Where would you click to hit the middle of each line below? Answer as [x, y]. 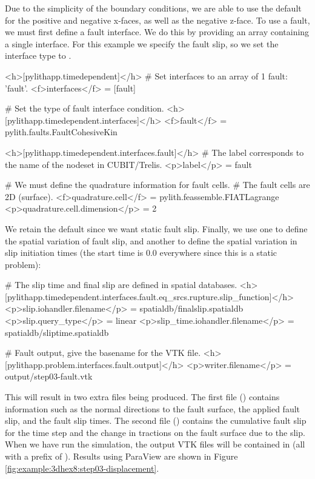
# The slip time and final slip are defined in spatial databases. [121, 285]
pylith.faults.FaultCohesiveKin [61, 132]
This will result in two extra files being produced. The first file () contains [142, 397]
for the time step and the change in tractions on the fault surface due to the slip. [155, 432]
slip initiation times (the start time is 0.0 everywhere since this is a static [141, 253]
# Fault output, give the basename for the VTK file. [103, 353]
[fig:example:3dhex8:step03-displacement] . [82, 468]
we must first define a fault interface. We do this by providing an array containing [157, 32]
